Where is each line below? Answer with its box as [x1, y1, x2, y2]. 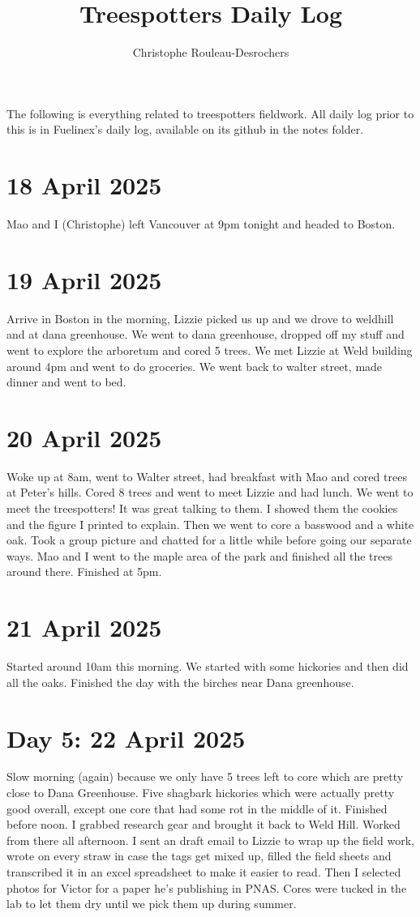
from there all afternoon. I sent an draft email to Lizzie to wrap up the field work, [6, 831, 414, 848]
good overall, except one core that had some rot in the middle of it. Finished [6, 800, 388, 817]
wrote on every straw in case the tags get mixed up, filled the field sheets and [6, 847, 392, 864]
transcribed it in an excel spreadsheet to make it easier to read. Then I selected [6, 864, 401, 880]
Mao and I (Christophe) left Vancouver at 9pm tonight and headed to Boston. [6, 215, 396, 232]
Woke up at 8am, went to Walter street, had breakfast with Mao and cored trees [6, 467, 407, 484]
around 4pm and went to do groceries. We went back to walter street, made [6, 357, 383, 374]
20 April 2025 [6, 420, 162, 454]
